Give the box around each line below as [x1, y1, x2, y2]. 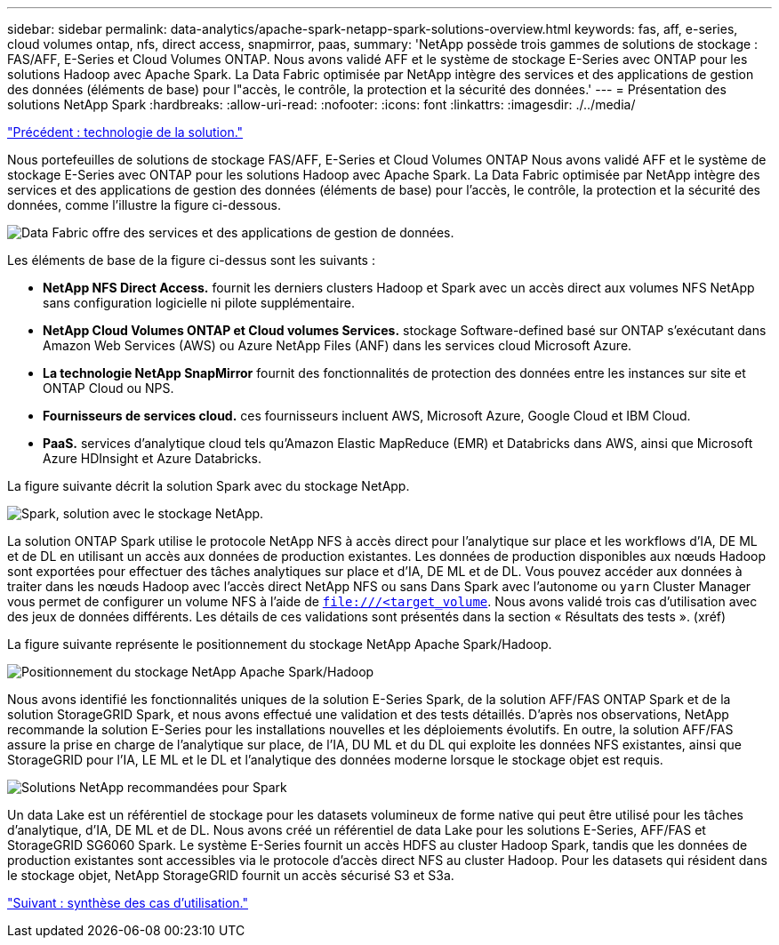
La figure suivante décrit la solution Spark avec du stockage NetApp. [7, 478, 410, 493]
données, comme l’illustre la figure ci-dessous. [7, 197, 282, 212]
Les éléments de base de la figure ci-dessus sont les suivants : [7, 252, 375, 268]
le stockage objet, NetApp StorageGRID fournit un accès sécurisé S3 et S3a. [7, 868, 454, 883]
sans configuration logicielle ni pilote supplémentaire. [43, 295, 355, 310]
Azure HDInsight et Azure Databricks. [43, 451, 261, 466]
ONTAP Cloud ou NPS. [43, 380, 174, 396]
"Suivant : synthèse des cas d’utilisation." [7, 895, 249, 910]
